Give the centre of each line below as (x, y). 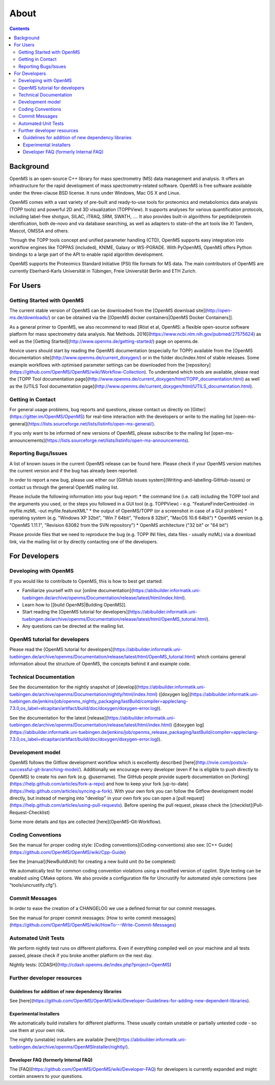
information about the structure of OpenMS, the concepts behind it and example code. (100, 664)
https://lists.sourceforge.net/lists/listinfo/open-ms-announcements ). (118, 440)
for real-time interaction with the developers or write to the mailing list (159, 417)
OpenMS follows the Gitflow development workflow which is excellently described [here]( (103, 762)
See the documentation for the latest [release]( (59, 718)
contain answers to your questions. (46, 1076)
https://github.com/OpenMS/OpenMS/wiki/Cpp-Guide (68, 852)
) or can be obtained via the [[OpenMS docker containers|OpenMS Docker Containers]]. (141, 317)
